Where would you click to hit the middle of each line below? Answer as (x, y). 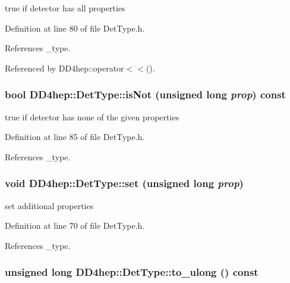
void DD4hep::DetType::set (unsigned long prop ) (124, 183)
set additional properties (49, 205)
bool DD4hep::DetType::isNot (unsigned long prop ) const (145, 94)
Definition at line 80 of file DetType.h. (75, 28)
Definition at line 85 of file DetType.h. (75, 137)
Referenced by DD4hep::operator (64, 68)
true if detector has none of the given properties (92, 116)
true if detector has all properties (65, 8)
